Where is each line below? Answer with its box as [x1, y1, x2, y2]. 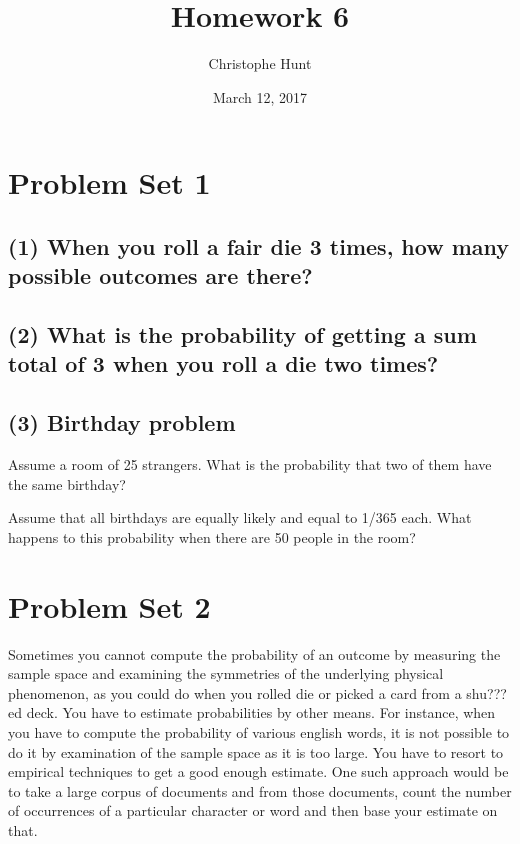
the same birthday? [8, 473, 126, 494]
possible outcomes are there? [8, 260, 313, 291]
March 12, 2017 [212, 86, 308, 107]
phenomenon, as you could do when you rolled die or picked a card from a [8, 682, 462, 703]
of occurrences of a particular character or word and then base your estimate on [8, 800, 498, 821]
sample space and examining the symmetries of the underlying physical [8, 663, 444, 684]
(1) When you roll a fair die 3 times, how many [8, 230, 510, 261]
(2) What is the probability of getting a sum [8, 319, 477, 350]
